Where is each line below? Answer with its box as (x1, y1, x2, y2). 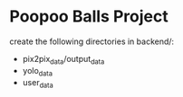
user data (22, 76, 54, 90)
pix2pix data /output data (22, 53, 105, 66)
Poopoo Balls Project (9, 6, 169, 27)
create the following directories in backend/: (9, 36, 175, 47)
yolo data (22, 65, 53, 78)
